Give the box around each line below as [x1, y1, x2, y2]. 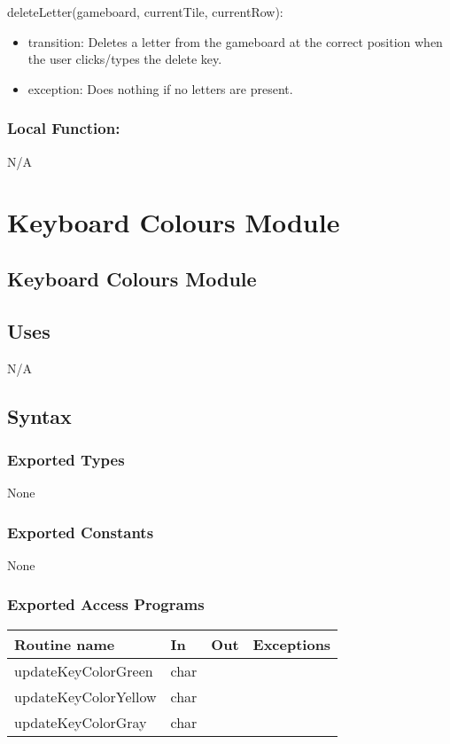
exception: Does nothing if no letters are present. [27, 79, 293, 98]
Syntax [7, 402, 72, 429]
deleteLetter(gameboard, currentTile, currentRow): [7, 3, 283, 20]
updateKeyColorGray [14, 711, 147, 732]
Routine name [14, 633, 115, 654]
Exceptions [252, 633, 331, 654]
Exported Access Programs [7, 593, 205, 615]
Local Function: [7, 117, 120, 139]
